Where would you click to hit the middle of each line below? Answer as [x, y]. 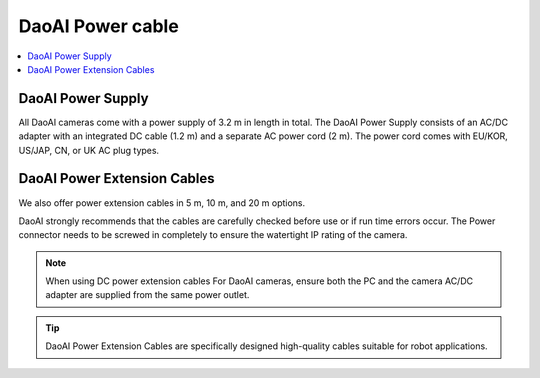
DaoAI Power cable [98, 26]
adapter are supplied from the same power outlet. [147, 295]
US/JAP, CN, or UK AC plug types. [89, 150]
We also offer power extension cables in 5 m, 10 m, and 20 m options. [162, 202]
